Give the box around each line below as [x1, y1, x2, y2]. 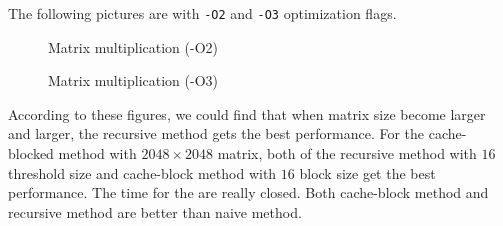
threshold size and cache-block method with [8, 162, 277, 183]
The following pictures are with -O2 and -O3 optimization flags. [8, 3, 397, 23]
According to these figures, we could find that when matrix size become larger [8, 103, 486, 124]
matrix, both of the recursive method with [217, 143, 477, 164]
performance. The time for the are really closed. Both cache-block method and [8, 182, 489, 203]
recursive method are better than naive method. [8, 201, 302, 222]
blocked [8, 143, 54, 164]
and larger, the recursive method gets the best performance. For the [8, 123, 425, 144]
